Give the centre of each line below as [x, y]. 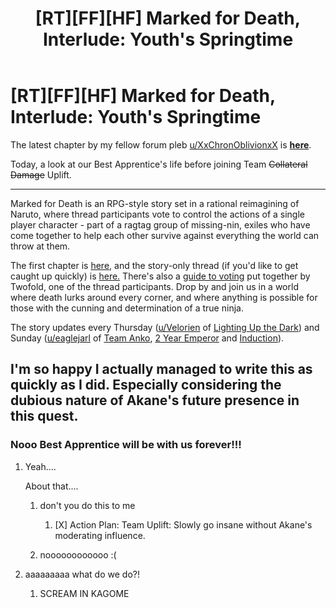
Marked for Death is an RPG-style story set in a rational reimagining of [155, 203]
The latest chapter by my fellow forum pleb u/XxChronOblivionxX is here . [161, 144]
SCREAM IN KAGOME [84, 593]
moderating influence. [100, 535]
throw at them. [40, 246]
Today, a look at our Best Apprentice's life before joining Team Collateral [159, 164]
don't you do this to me [87, 505]
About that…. [51, 486]
